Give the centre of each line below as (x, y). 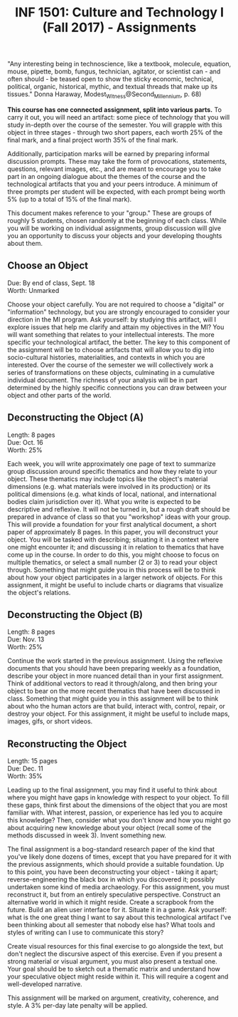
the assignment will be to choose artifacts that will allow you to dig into (111, 349)
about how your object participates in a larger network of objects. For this (115, 577)
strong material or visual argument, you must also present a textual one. (113, 961)
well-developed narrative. (45, 984)
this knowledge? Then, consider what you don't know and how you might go (119, 820)
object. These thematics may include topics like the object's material (108, 479)
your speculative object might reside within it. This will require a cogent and (118, 976)
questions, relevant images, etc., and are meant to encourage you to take (114, 169)
